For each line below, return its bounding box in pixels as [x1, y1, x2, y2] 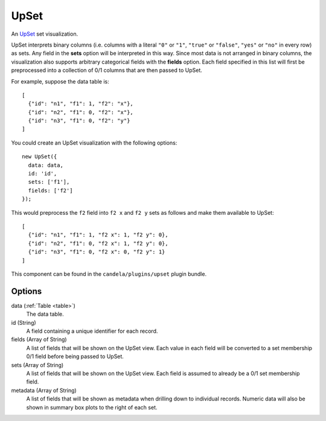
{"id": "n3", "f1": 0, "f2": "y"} [28, 117, 130, 124]
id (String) [11, 319, 36, 326]
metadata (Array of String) [11, 387, 77, 394]
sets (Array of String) [11, 361, 64, 368]
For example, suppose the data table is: [11, 77, 109, 85]
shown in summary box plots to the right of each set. [26, 403, 158, 411]
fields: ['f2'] [28, 187, 73, 194]
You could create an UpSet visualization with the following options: [11, 139, 177, 146]
